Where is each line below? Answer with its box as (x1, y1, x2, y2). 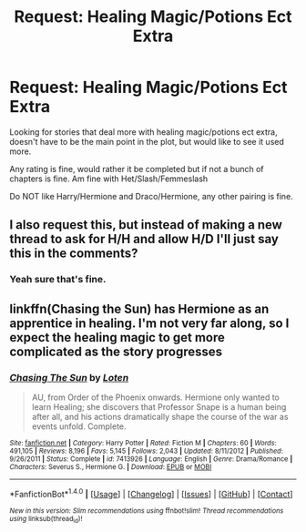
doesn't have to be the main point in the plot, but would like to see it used (9, 136, 285, 147)
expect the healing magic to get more (9, 330, 226, 345)
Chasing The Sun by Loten (9, 371, 129, 384)
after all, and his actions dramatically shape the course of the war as (31, 411, 289, 422)
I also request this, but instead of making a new (9, 217, 282, 233)
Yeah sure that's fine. (9, 273, 107, 286)
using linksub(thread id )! (9, 514, 83, 525)
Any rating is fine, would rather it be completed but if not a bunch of (9, 163, 264, 174)
